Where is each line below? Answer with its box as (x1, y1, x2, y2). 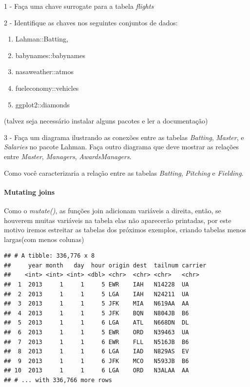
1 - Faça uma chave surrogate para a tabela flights (4, 1, 154, 11)
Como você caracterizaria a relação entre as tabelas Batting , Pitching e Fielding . (4, 167, 244, 178)
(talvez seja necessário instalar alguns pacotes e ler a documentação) (4, 116, 208, 126)
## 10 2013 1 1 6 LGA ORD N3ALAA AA (4, 367, 189, 374)
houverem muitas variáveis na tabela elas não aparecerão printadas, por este (4, 215, 231, 225)
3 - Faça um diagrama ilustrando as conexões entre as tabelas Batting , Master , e (4, 132, 244, 142)
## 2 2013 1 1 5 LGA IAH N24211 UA (4, 290, 189, 298)
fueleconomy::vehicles (15, 82, 79, 93)
